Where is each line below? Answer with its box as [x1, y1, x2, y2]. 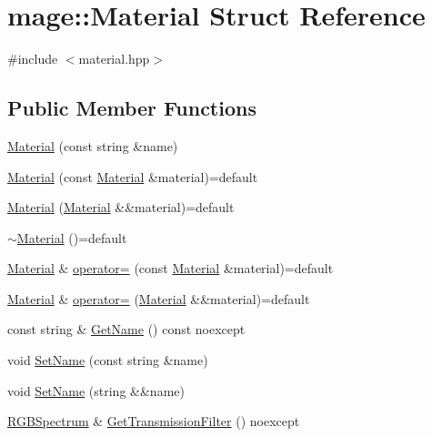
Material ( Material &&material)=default [7, 198, 235, 217]
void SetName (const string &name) [7, 351, 208, 370]
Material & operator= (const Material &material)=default [7, 259, 334, 278]
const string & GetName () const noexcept [7, 320, 246, 339]
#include [7, 49, 58, 68]
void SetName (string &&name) [7, 381, 185, 400]
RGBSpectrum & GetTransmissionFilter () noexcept [7, 412, 300, 431]
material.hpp [78, 49, 150, 68]
